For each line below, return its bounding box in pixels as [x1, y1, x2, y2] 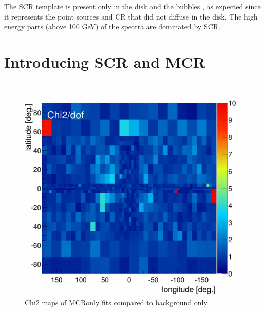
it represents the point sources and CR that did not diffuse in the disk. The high [4, 11, 258, 22]
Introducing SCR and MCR [4, 51, 205, 72]
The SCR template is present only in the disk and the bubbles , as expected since [4, 1, 261, 11]
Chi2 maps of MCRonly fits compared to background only [25, 297, 207, 307]
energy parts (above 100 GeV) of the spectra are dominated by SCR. [4, 21, 220, 32]
